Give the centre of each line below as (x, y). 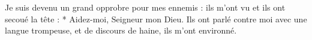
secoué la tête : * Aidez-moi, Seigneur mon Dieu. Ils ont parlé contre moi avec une (156, 19)
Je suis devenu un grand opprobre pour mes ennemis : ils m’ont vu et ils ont (145, 7)
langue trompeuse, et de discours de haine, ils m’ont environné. (121, 30)
